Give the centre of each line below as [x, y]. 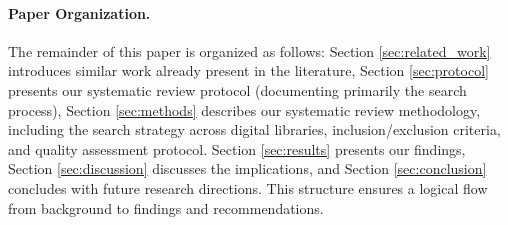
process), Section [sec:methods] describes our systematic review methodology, [244, 109]
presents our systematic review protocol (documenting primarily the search [237, 89]
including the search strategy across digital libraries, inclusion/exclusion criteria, [254, 129]
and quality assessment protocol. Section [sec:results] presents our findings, [237, 148]
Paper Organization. [79, 12]
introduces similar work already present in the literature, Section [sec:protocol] [248, 70]
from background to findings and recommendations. [166, 207]
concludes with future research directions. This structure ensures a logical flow [248, 187]
